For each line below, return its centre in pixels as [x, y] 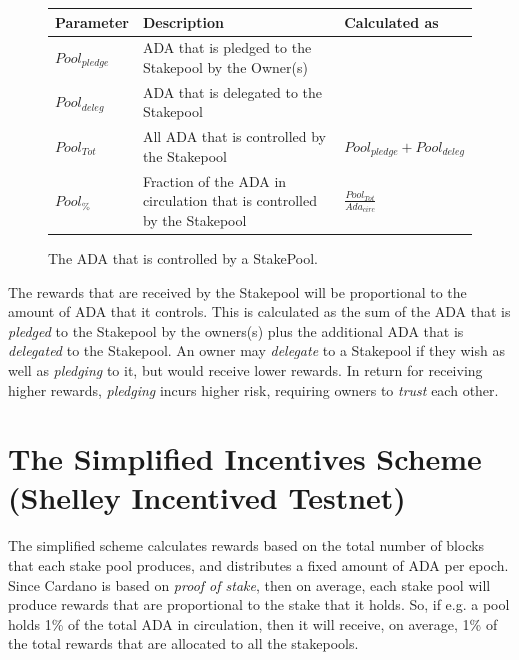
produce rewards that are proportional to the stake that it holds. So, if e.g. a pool [259, 604]
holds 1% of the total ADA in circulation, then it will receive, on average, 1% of [253, 623]
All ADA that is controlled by [234, 136]
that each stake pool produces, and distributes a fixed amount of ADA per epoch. [258, 565]
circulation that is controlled [229, 200]
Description [183, 21]
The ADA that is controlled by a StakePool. [183, 257]
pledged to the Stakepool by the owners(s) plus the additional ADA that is [236, 330]
